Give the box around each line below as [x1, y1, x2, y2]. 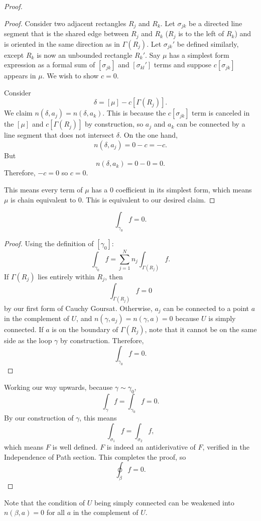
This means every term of [4, 184, 83, 195]
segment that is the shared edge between [4, 28, 129, 39]
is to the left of [178, 28, 224, 39]
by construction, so [85, 119, 144, 129]
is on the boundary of [52, 324, 118, 334]
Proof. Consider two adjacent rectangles [4, 18, 126, 28]
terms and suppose [154, 59, 212, 70]
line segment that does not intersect [4, 130, 114, 140]
